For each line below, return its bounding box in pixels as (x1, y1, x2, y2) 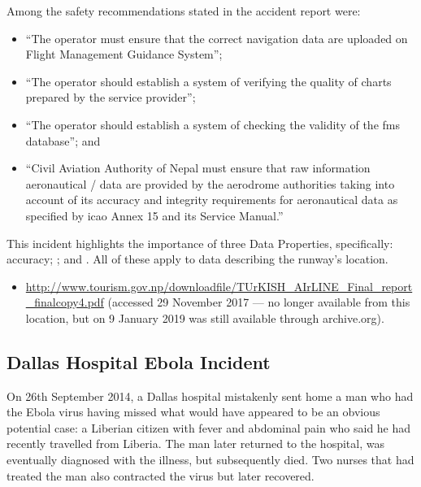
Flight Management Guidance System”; (25, 46, 223, 63)
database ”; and (25, 132, 101, 149)
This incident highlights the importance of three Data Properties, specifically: (7, 234, 393, 251)
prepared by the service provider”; (25, 89, 196, 106)
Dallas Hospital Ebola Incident (7, 349, 271, 374)
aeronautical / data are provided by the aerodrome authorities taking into (25, 175, 395, 192)
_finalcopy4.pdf (25, 294, 104, 311)
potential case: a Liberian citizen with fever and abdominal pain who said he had (7, 419, 411, 436)
